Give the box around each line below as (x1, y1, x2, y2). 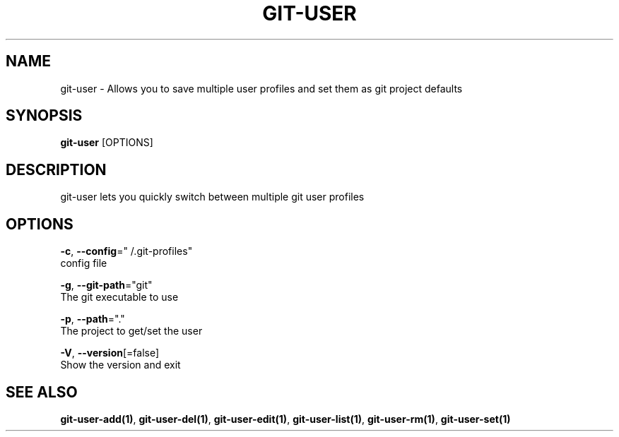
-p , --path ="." (60, 313, 125, 325)
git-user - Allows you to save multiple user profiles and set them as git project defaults (60, 82, 463, 95)
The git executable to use (60, 291, 179, 304)
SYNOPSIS (6, 107, 83, 125)
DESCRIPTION (6, 160, 107, 179)
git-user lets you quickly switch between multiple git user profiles (60, 191, 365, 203)
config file (60, 257, 107, 270)
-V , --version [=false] (60, 347, 160, 359)
